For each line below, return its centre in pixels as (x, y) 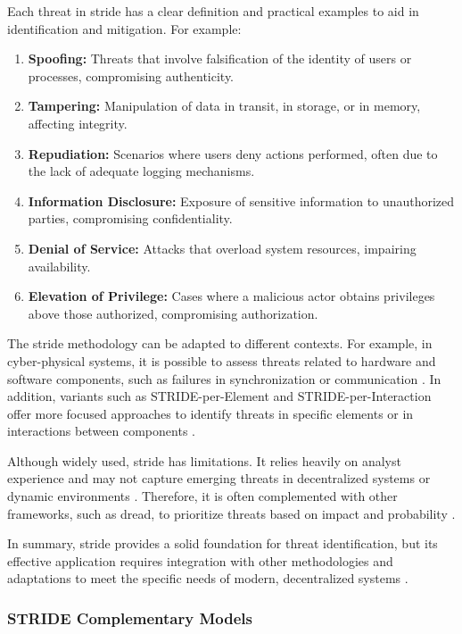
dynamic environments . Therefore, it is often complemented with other (202, 496)
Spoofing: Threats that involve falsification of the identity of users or (220, 58)
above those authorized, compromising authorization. (173, 313)
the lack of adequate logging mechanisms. (141, 171)
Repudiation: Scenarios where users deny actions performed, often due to (233, 153)
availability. (59, 266)
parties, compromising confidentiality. (130, 218)
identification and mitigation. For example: (124, 28)
